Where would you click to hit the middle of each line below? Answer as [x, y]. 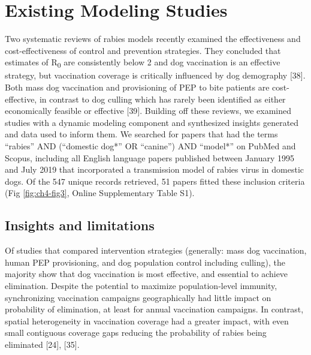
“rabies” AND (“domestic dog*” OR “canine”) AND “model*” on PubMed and [150, 146]
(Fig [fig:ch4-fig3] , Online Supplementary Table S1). [100, 193]
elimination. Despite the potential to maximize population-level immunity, [141, 285]
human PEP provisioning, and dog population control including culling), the [145, 262]
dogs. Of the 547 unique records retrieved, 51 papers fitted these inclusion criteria [155, 181]
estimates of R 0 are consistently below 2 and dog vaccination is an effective [143, 63]
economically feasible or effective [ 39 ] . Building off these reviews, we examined [148, 111]
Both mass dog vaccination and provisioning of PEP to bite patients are [137, 87]
